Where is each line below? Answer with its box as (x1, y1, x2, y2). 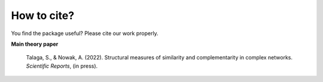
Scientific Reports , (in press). (26, 62, 98, 70)
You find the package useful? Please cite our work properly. (11, 30, 159, 37)
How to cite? (11, 9, 75, 22)
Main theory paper (11, 40, 59, 48)
